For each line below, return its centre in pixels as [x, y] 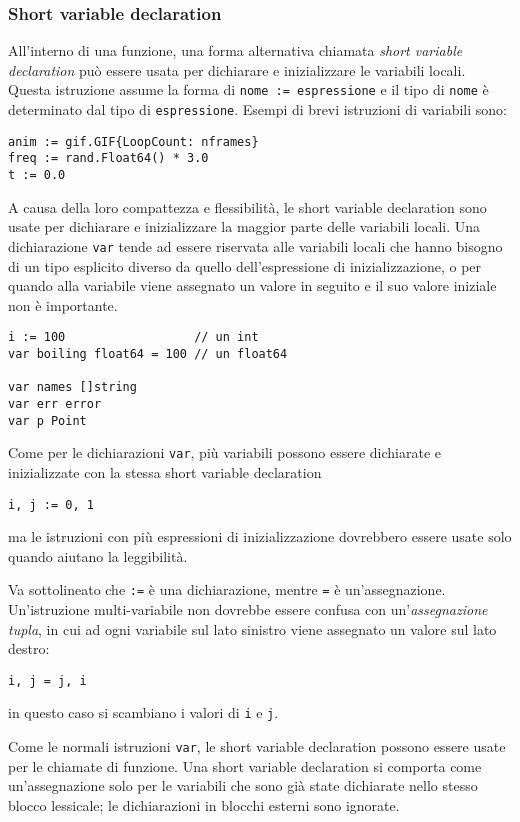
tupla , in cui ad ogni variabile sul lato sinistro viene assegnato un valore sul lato [252, 628]
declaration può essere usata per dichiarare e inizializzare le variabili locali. [237, 69]
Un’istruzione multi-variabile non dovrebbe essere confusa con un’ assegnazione [248, 609]
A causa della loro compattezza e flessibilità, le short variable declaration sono [247, 206]
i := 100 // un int [133, 337]
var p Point [47, 420]
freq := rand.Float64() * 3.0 [108, 158]
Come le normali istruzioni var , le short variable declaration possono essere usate [257, 746]
